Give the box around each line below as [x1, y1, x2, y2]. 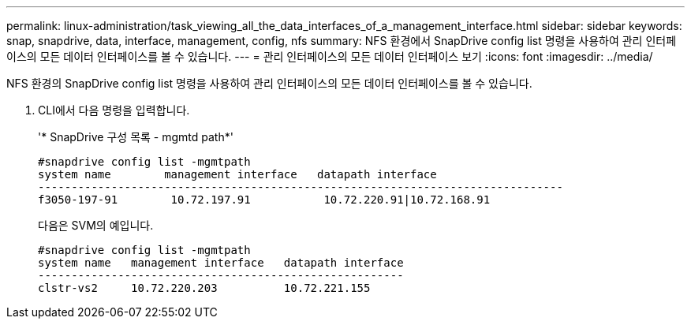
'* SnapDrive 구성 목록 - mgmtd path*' [38, 130, 233, 144]
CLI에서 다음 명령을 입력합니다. [38, 103, 190, 117]
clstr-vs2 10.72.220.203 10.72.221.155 [38, 282, 371, 294]
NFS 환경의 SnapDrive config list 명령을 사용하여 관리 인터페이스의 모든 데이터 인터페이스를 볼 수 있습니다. [6, 77, 532, 90]
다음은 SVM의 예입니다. [38, 219, 154, 232]
